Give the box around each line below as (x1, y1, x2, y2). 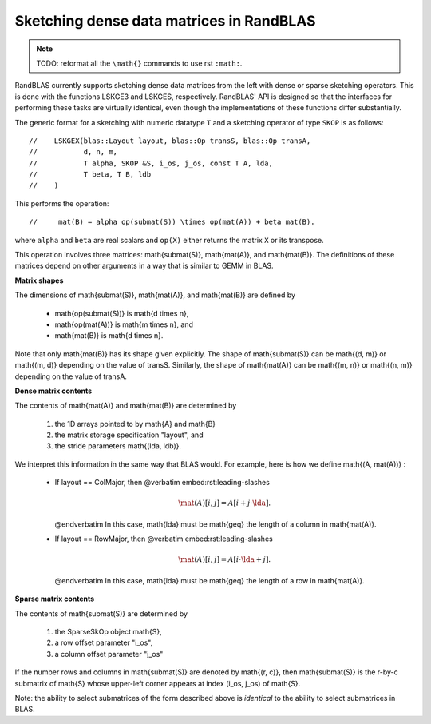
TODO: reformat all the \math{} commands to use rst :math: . (36, 58, 243, 68)
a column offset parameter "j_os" (54, 649, 164, 658)
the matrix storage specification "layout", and (54, 430, 204, 440)
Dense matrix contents (14, 386, 93, 396)
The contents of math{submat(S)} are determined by (14, 608, 188, 619)
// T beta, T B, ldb (29, 170, 152, 179)
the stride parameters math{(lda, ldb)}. (54, 441, 182, 451)
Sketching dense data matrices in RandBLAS (14, 12, 316, 30)
